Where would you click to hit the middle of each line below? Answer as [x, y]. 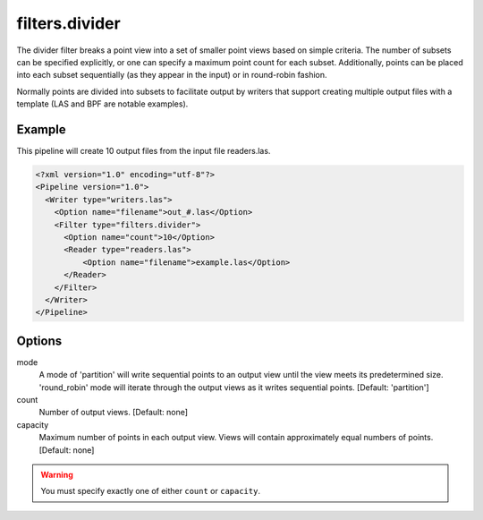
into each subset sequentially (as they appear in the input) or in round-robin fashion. [172, 75]
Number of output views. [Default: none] [113, 413]
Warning [57, 474]
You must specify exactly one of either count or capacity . [151, 491]
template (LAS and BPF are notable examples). [102, 104]
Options [39, 341]
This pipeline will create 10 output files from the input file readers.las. [144, 151]
